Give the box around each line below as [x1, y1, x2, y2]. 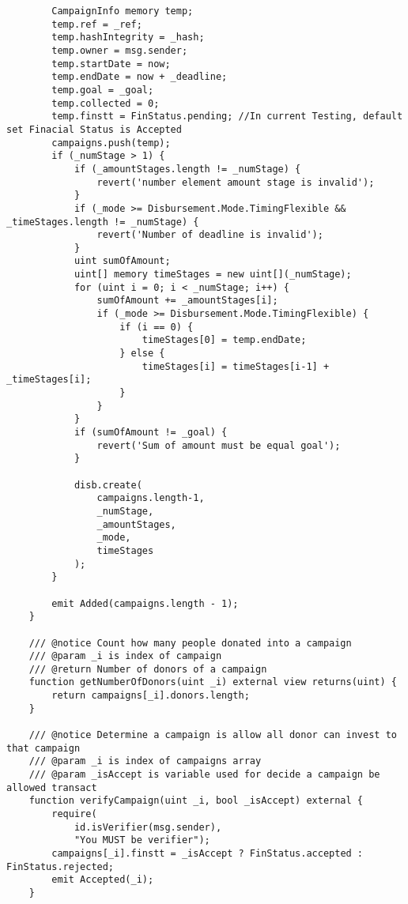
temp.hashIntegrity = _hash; [51, 32, 205, 43]
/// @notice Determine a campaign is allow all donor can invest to [28, 729, 397, 741]
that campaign [6, 742, 81, 754]
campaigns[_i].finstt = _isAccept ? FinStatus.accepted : [51, 848, 364, 859]
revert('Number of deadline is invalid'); [96, 229, 323, 241]
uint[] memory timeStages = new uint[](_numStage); [74, 269, 352, 281]
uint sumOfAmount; [74, 255, 171, 267]
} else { [119, 348, 165, 360]
